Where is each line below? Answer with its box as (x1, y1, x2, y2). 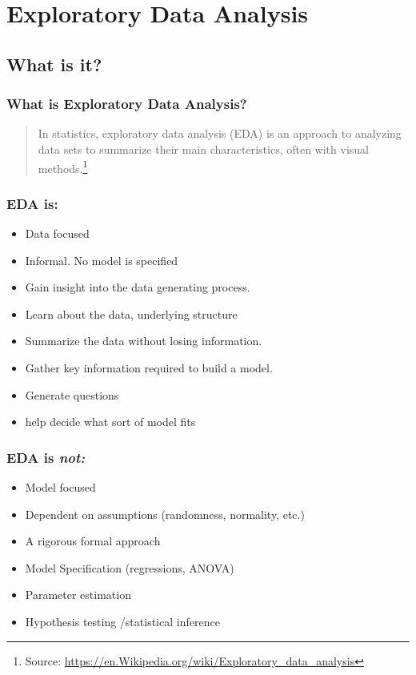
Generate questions (25, 386, 119, 403)
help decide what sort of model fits (25, 413, 196, 430)
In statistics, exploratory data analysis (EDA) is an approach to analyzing (38, 125, 402, 142)
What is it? (6, 51, 102, 76)
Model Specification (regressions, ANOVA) (25, 559, 234, 576)
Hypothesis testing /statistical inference (25, 613, 220, 629)
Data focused (25, 225, 90, 242)
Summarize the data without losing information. (25, 332, 262, 349)
